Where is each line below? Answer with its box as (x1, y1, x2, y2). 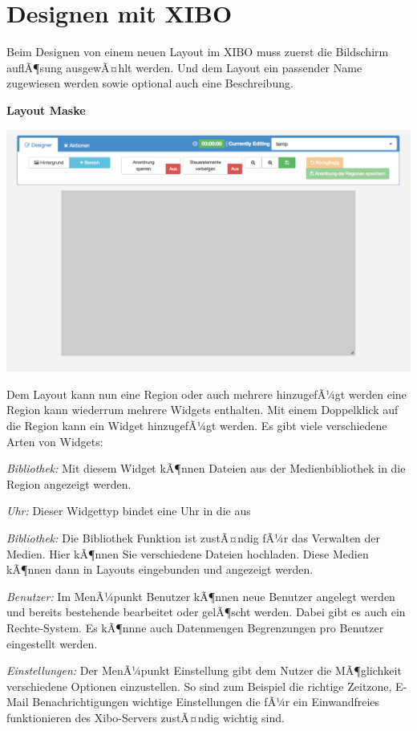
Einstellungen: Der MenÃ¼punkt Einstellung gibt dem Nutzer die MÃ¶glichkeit (6, 662, 402, 679)
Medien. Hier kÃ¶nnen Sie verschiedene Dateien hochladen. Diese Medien (6, 545, 369, 562)
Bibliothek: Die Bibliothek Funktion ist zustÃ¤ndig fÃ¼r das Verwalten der (6, 529, 381, 546)
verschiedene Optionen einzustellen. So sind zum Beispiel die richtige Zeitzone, (6, 677, 392, 694)
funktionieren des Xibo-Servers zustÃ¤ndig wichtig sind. (6, 709, 285, 725)
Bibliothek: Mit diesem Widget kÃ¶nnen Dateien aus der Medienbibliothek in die (6, 460, 406, 477)
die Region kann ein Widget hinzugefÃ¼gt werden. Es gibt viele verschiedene (6, 416, 387, 433)
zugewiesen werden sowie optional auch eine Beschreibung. (6, 75, 294, 91)
